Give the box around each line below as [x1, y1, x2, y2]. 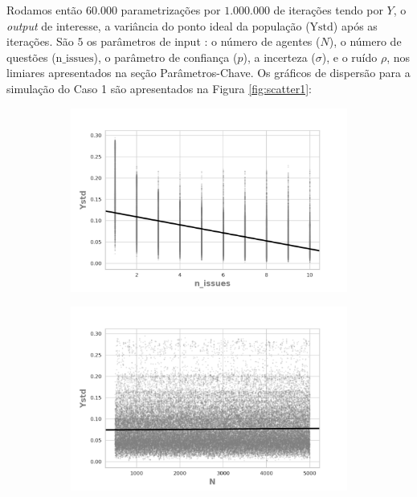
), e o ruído [321, 48, 378, 65]
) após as [333, 17, 378, 34]
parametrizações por [121, 2, 221, 18]
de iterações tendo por [273, 2, 383, 18]
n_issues [55, 52, 94, 64]
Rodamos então [6, 2, 83, 18]
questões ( [6, 48, 56, 65]
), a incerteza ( [243, 48, 316, 65]
